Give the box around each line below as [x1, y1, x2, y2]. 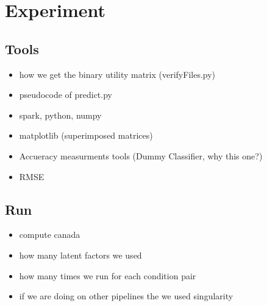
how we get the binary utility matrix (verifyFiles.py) [19, 68, 216, 80]
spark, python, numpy [19, 108, 102, 121]
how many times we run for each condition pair [19, 269, 196, 282]
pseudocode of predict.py [19, 88, 112, 101]
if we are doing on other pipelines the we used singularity [19, 290, 233, 302]
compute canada [19, 228, 80, 241]
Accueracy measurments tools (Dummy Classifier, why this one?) [19, 149, 263, 162]
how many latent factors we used [19, 248, 142, 261]
